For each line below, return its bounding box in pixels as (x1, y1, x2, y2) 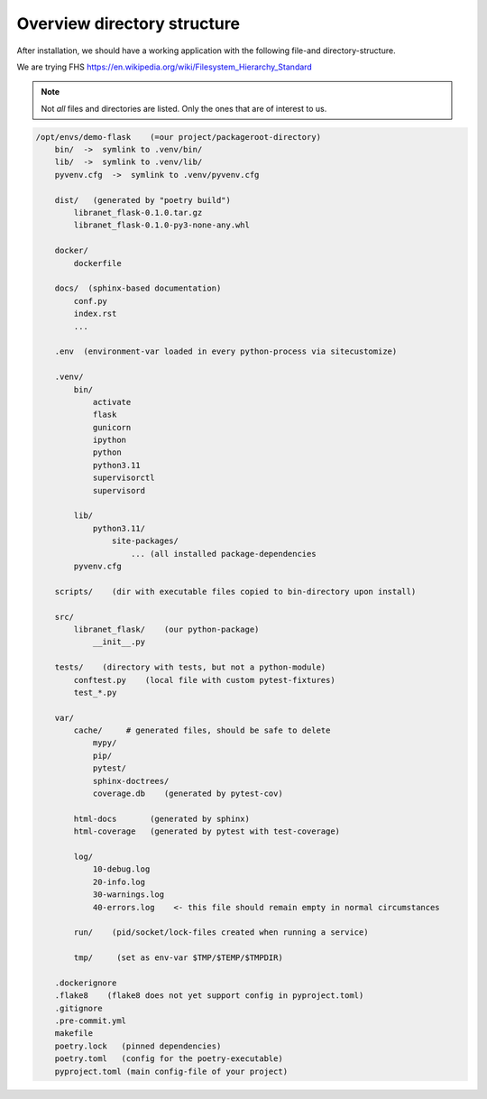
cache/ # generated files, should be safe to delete (73, 725, 331, 735)
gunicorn (92, 422, 132, 432)
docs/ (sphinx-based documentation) (54, 283, 222, 293)
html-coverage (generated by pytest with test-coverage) (73, 827, 341, 836)
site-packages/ (111, 536, 179, 546)
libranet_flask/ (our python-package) (73, 623, 260, 634)
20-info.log (92, 876, 146, 887)
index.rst (73, 309, 117, 319)
